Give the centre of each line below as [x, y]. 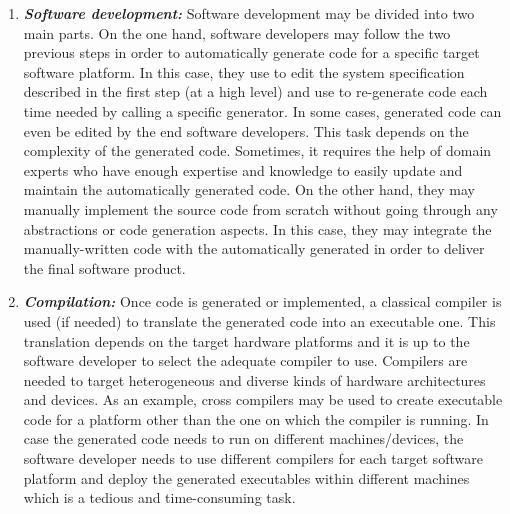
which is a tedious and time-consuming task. [159, 497]
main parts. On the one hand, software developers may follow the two [237, 32]
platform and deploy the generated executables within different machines [246, 477]
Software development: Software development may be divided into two [249, 13]
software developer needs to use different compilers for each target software [253, 458]
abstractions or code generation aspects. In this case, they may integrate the [257, 228]
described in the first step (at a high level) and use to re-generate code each [255, 91]
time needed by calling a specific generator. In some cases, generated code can [262, 110]
